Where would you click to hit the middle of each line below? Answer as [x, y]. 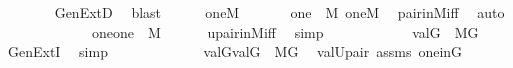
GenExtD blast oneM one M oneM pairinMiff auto [279, 12]
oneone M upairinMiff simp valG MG [285, 31]
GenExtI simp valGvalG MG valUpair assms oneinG [235, 51]
